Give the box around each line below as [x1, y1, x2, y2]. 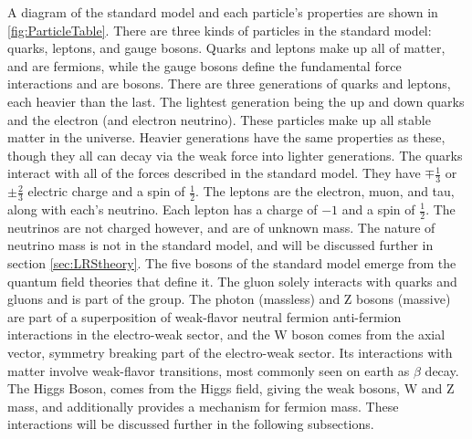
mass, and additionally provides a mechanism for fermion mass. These [7, 396, 399, 415]
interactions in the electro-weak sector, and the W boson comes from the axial [7, 325, 446, 344]
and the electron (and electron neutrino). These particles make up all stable [7, 110, 431, 129]
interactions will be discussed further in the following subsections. [7, 414, 374, 434]
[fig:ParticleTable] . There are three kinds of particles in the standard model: [7, 20, 432, 39]
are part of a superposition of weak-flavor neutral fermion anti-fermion [7, 307, 402, 326]
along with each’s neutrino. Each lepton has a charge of [7, 200, 318, 218]
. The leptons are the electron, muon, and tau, [195, 182, 455, 201]
